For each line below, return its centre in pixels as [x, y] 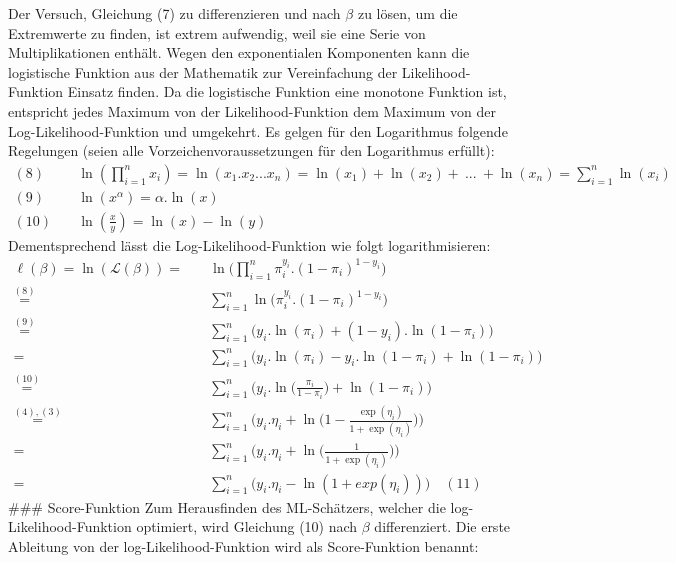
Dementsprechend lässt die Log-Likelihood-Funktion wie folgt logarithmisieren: [249, 244]
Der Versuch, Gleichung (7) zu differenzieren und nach [174, 13]
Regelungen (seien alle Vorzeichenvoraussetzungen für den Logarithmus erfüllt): [251, 150]
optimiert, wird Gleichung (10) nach [247, 526]
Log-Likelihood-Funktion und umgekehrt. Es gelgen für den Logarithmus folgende [258, 130]
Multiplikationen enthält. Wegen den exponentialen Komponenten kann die [239, 52]
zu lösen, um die [407, 13]
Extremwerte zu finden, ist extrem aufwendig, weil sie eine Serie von [217, 32]
